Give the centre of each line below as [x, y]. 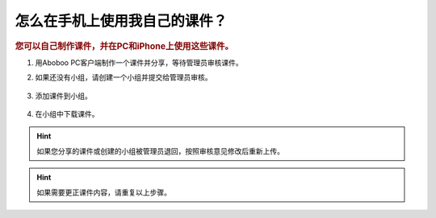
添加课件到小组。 [63, 96]
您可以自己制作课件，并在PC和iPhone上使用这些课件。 [124, 46]
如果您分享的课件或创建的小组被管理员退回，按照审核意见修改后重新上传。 [160, 151]
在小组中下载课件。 [67, 113]
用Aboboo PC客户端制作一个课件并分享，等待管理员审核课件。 [139, 62]
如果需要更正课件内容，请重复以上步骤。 [104, 192]
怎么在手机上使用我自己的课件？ [121, 21]
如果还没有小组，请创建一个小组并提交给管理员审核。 [124, 77]
